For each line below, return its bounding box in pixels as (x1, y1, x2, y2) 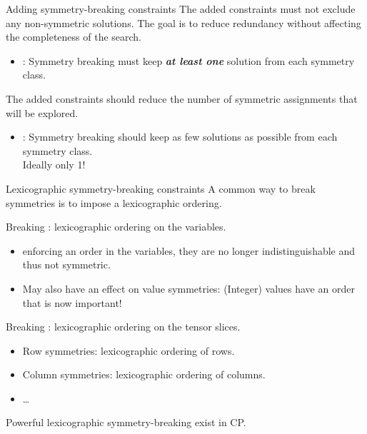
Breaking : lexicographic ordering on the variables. (6, 219, 226, 234)
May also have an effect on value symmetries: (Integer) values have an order (22, 281, 355, 296)
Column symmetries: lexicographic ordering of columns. (22, 367, 266, 382)
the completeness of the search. (6, 29, 142, 44)
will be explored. (6, 105, 79, 120)
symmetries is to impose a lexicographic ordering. (6, 195, 222, 210)
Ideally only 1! (22, 157, 86, 172)
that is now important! (22, 295, 122, 310)
